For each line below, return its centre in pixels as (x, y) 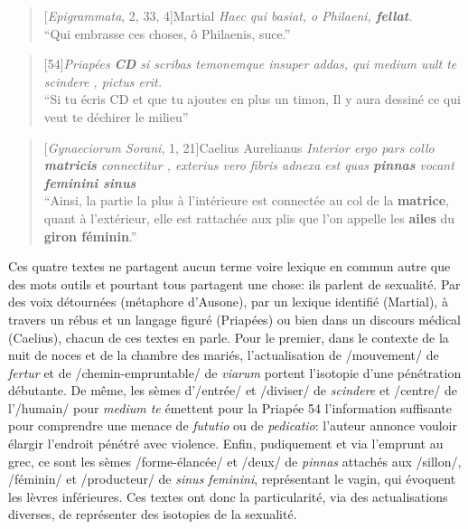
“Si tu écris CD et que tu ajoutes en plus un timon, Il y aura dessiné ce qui (252, 99)
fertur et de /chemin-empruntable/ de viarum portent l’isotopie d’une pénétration (235, 372)
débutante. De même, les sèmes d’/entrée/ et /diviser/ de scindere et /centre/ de (233, 390)
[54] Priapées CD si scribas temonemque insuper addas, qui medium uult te (250, 64)
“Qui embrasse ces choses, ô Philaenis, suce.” (167, 33)
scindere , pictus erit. (103, 81)
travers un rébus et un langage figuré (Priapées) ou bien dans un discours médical (235, 319)
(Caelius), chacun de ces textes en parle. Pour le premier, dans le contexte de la (229, 337)
